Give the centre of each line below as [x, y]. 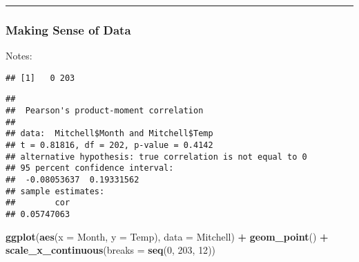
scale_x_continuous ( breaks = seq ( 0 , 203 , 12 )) [111, 250]
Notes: [19, 56]
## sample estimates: [55, 191]
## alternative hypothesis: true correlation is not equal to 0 [156, 157]
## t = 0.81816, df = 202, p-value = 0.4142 [109, 146]
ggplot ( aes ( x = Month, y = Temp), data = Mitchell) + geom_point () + [167, 236]
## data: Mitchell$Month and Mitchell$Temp [109, 134]
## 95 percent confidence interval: [90, 168]
